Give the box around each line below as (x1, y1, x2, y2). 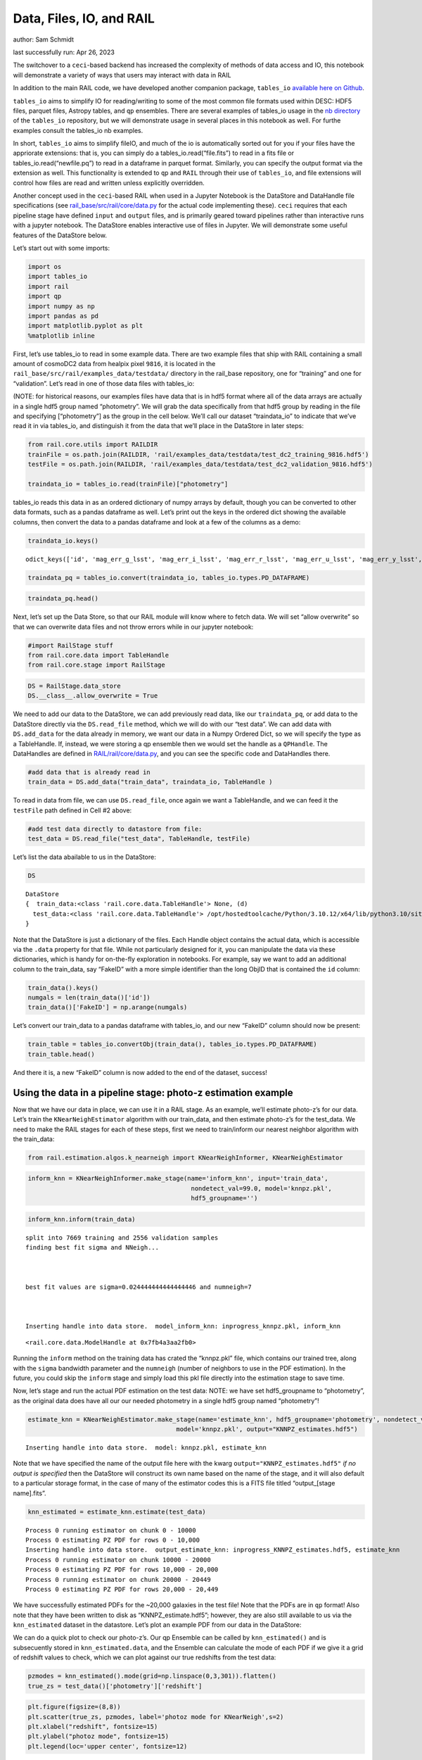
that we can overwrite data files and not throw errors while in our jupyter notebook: (13, 622, 254, 631)
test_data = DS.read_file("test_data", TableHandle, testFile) (27, 835, 251, 843)
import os (27, 263, 62, 270)
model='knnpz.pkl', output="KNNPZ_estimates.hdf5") (176, 1426, 358, 1433)
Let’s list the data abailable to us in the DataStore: (13, 853, 156, 862)
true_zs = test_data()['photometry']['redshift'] (27, 1682, 203, 1690)
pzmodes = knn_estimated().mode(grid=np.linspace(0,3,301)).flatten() (27, 1672, 277, 1680)
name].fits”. (13, 1489, 46, 1497)
